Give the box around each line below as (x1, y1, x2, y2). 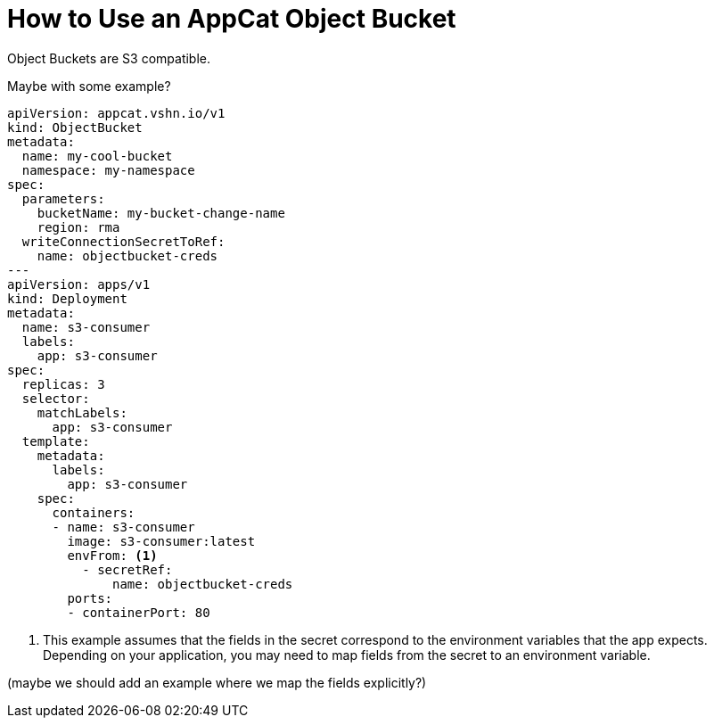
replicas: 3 (21, 376, 105, 391)
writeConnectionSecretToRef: (21, 234, 226, 249)
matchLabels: (37, 405, 127, 420)
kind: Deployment (7, 291, 127, 306)
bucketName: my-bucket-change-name (37, 205, 285, 220)
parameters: (21, 191, 105, 206)
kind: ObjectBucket (7, 119, 143, 135)
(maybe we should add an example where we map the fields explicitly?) (7, 674, 427, 690)
